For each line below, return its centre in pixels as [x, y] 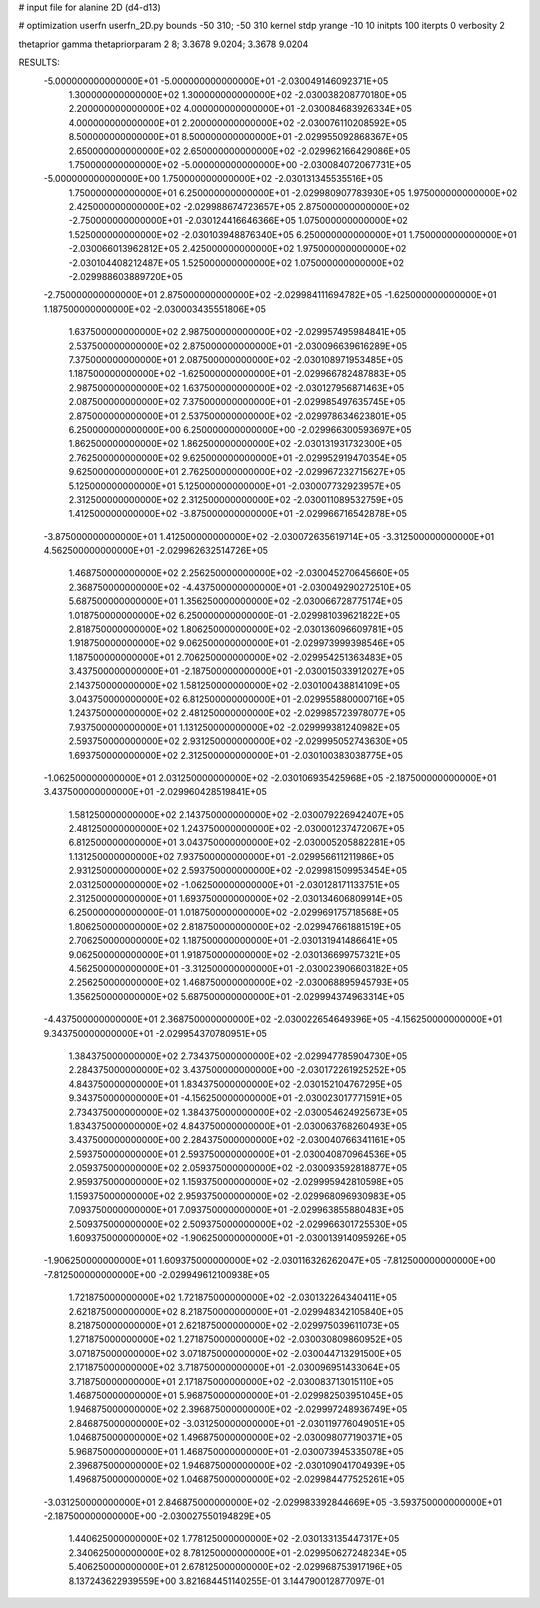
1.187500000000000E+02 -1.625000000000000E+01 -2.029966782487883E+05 [237, 374]
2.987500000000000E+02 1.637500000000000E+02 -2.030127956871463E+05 [236, 387]
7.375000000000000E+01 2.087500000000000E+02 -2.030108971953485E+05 [236, 359]
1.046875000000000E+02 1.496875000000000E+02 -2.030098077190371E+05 [236, 1437]
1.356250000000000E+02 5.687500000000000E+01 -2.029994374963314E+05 [236, 996]
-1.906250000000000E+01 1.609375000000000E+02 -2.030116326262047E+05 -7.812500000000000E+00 [269, 1261]
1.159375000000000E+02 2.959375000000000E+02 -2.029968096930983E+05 [237, 1196]
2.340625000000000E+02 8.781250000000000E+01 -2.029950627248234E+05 [237, 1552]
